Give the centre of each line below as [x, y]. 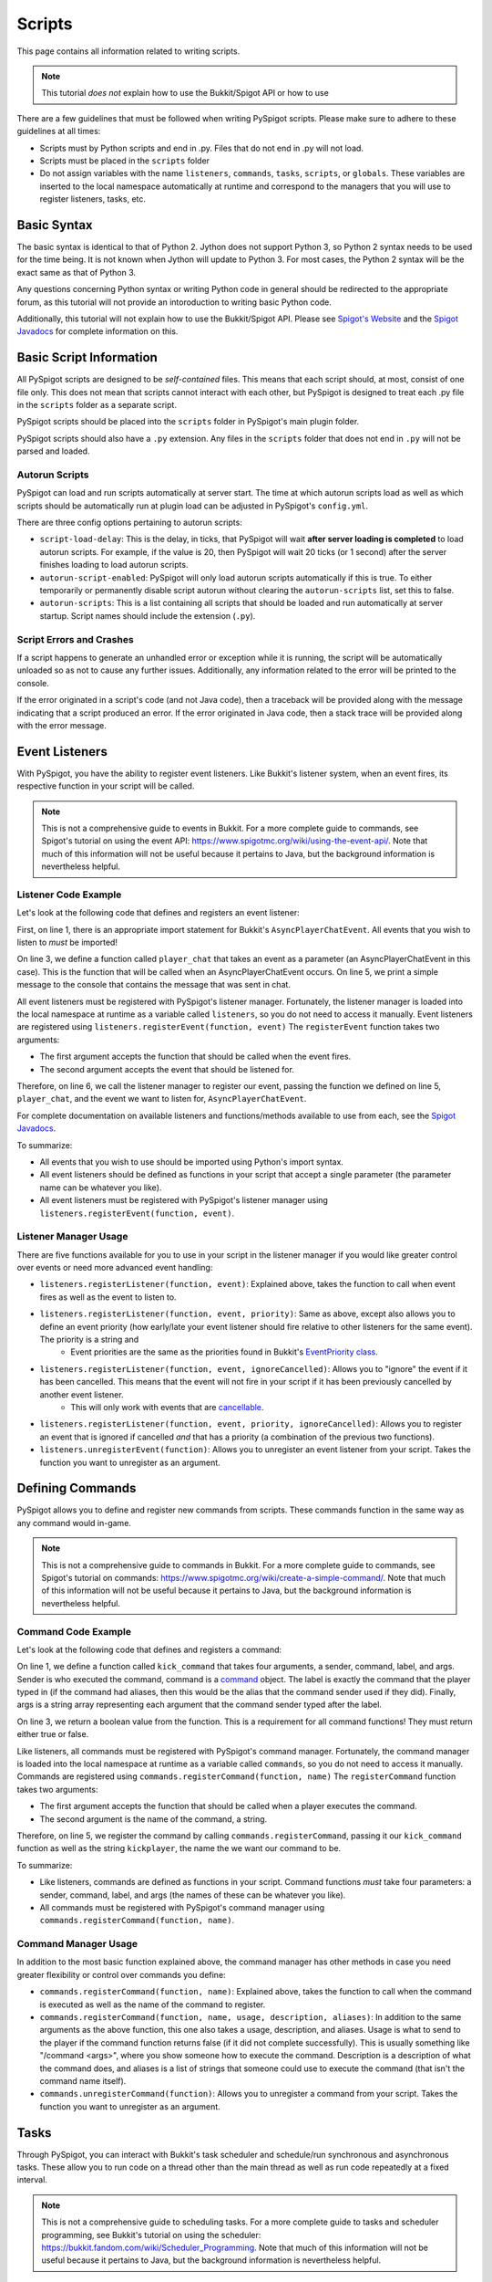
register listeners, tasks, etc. [92, 199]
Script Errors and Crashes [75, 639]
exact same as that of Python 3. [77, 272]
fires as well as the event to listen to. [108, 1297]
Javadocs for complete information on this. [97, 331]
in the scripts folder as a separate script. [97, 405]
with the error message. [61, 725]
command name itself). [83, 2080]
